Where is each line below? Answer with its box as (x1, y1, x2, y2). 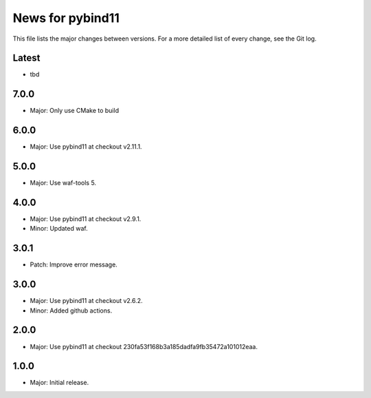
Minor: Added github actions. (30, 306, 113, 315)
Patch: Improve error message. (30, 260, 118, 269)
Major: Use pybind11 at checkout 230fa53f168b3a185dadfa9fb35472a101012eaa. (30, 342, 258, 350)
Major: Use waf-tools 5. (30, 179, 96, 187)
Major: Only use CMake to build (30, 107, 120, 115)
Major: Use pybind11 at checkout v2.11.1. (30, 143, 142, 151)
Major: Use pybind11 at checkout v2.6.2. (30, 297, 144, 305)
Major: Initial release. (30, 379, 89, 387)
